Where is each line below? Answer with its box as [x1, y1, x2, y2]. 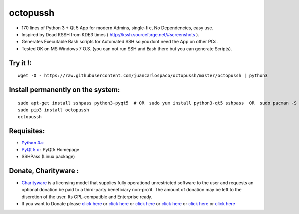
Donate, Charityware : [9, 166, 79, 175]
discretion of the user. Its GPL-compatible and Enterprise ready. [21, 194, 153, 200]
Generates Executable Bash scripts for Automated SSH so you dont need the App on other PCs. [21, 39, 218, 45]
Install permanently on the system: [9, 85, 120, 94]
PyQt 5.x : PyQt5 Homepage [21, 146, 80, 152]
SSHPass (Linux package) [21, 154, 75, 159]
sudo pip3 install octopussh [18, 107, 89, 113]
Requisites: [9, 127, 45, 135]
